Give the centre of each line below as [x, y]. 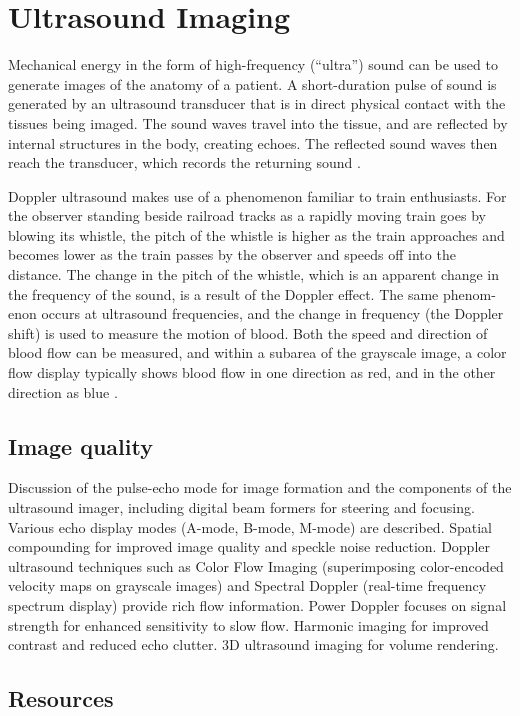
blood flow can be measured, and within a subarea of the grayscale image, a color [257, 352]
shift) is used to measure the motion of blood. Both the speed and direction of [248, 332]
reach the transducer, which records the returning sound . [184, 162]
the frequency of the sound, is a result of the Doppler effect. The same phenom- [252, 293]
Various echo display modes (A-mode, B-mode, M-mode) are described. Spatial [250, 526]
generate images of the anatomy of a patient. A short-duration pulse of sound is [252, 83]
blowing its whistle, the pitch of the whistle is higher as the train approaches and [256, 234]
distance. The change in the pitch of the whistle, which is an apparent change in [254, 274]
